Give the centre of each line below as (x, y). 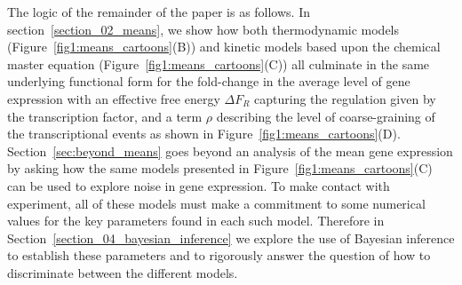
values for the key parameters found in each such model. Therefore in (196, 221)
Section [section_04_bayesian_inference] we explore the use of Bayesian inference (231, 237)
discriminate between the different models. (123, 272)
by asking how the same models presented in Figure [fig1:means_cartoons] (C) (220, 168)
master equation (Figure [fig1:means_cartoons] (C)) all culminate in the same (219, 63)
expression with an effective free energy (114, 98)
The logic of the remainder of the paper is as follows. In (159, 12)
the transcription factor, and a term (105, 116)
